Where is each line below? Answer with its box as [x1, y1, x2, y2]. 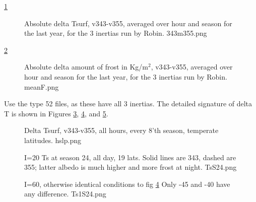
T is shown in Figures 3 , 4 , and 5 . [4, 108, 108, 118]
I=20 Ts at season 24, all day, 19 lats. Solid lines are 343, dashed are [24, 152, 236, 162]
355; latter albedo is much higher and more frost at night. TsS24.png [24, 162, 237, 172]
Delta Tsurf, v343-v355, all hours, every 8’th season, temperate [24, 125, 219, 136]
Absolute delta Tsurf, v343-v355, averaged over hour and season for [24, 18, 232, 28]
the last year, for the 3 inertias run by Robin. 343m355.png [24, 28, 207, 38]
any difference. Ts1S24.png [24, 188, 106, 199]
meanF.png [24, 81, 59, 92]
